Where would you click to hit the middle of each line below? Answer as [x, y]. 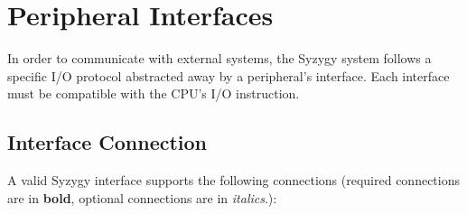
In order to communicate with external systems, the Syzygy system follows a [219, 58]
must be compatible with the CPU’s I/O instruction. [154, 93]
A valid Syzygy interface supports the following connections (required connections [233, 180]
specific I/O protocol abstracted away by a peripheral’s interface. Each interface [229, 75]
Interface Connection [107, 142]
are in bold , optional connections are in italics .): [142, 197]
